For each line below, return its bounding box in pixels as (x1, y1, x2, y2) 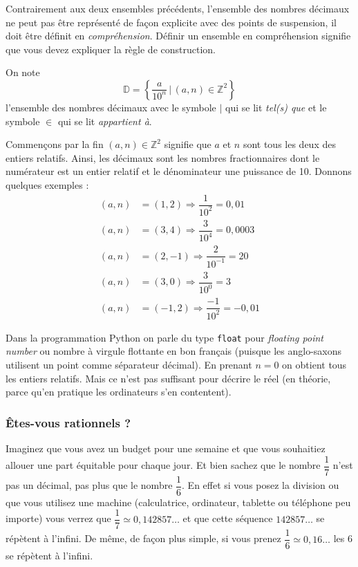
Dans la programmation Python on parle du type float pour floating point (6, 330, 323, 344)
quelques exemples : (6, 177, 89, 192)
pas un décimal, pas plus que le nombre (6, 478, 173, 492)
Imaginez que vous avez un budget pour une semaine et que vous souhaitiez (6, 440, 326, 455)
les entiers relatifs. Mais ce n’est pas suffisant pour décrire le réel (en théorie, (6, 371, 331, 385)
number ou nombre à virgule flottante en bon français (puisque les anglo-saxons (6, 344, 342, 358)
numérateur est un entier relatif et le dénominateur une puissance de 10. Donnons (6, 164, 352, 178)
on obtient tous (282, 357, 347, 371)
